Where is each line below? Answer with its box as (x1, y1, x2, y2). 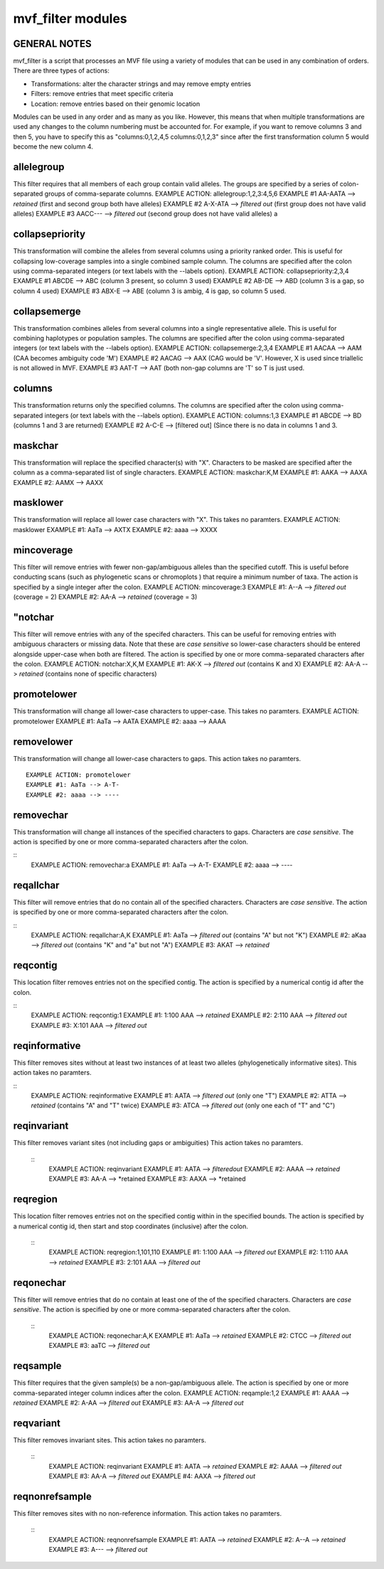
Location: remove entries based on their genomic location (31, 100, 201, 108)
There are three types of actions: (13, 66, 110, 75)
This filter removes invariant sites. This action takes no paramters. (13, 1435, 206, 1444)
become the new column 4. (13, 142, 94, 151)
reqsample (13, 1360, 62, 1372)
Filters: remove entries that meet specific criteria (31, 90, 174, 98)
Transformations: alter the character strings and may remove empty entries (31, 79, 252, 88)
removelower (13, 735, 73, 748)
